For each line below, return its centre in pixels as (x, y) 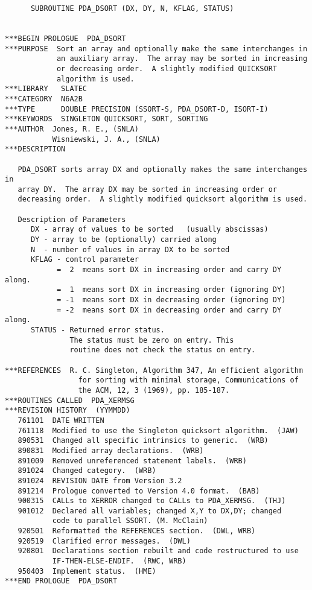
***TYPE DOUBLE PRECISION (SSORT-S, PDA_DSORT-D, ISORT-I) (137, 109)
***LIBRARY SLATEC (46, 89)
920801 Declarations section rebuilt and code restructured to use (158, 551)
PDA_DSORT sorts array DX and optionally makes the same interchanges (163, 169)
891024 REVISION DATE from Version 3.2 (100, 481)
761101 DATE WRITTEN (61, 420)
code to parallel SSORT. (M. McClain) (130, 521)
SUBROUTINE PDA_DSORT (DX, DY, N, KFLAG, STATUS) (132, 8)
